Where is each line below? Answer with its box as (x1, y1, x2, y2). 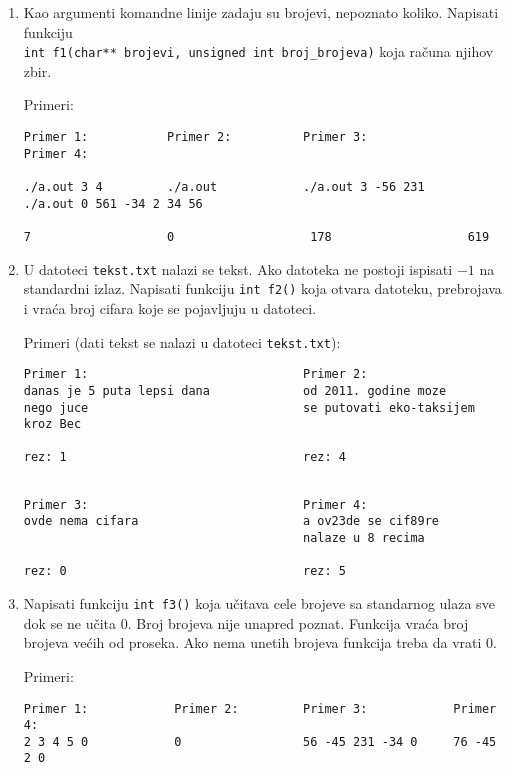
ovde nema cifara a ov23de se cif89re (23, 514, 440, 529)
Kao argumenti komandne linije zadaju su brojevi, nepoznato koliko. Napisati (23, 2, 499, 22)
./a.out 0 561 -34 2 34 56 (23, 196, 203, 211)
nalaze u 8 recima (303, 531, 425, 546)
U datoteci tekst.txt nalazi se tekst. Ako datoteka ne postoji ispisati (23, 258, 453, 279)
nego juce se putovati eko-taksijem (23, 400, 475, 415)
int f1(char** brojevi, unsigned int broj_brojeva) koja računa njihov (23, 41, 494, 62)
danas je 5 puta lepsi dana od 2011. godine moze (23, 383, 447, 398)
